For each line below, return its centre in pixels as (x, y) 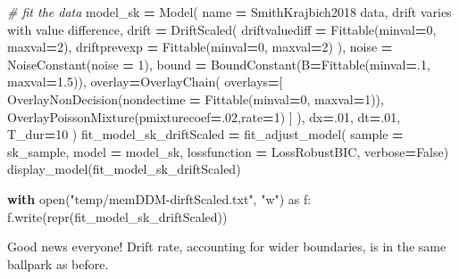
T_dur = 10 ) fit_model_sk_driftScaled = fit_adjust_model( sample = (205, 134)
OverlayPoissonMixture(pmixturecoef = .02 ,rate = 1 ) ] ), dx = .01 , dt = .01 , (204, 116)
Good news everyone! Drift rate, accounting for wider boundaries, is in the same (227, 246)
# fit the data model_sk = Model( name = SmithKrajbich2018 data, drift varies (229, 12)
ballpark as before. (58, 263)
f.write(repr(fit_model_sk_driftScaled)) (117, 216)
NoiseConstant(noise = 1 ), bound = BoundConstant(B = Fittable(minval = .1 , (219, 64)
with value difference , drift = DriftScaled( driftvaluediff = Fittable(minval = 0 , (222, 29)
